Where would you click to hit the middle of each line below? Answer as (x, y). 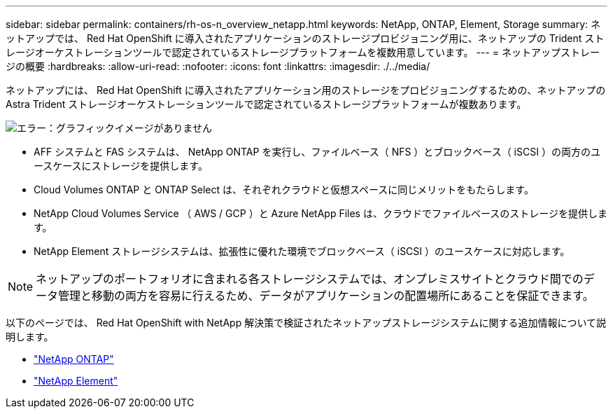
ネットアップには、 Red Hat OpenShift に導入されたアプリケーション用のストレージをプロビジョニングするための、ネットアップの (306, 90)
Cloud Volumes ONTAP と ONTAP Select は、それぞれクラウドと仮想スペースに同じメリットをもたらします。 (284, 189)
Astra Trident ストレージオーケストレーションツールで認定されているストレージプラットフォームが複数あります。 (266, 104)
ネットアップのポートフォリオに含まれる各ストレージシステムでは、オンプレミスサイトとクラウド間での (310, 279)
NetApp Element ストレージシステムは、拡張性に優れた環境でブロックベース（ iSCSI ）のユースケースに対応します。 (302, 251)
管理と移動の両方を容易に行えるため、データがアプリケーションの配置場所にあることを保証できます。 (326, 296)
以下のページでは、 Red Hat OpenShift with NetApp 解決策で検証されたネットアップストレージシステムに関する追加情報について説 (306, 323)
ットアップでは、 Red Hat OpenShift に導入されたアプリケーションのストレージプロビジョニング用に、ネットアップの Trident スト (305, 38)
